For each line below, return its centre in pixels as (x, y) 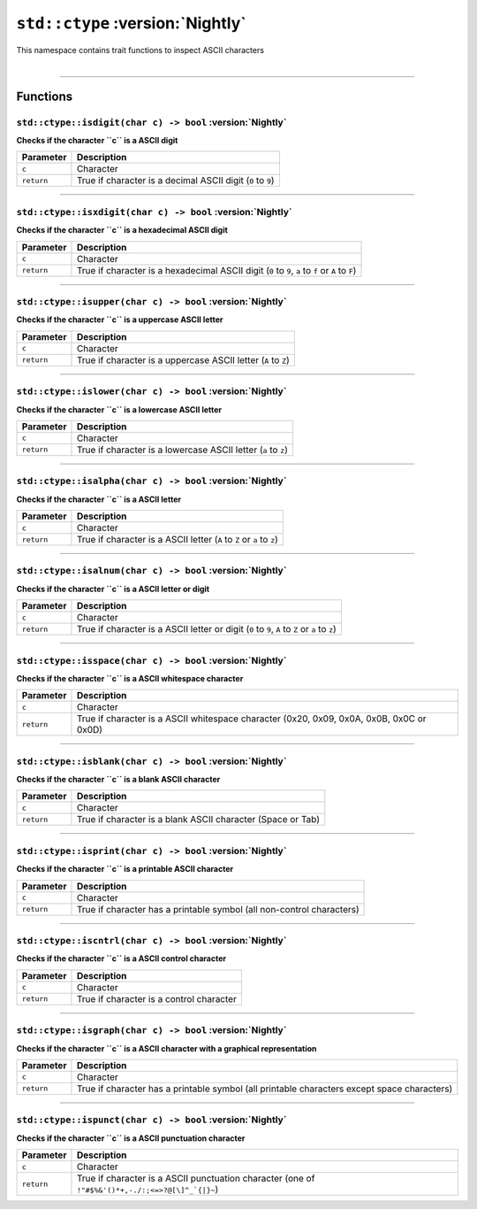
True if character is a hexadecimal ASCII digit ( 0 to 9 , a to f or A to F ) (216, 270)
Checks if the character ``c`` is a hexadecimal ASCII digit (122, 230)
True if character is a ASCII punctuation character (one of (196, 1179)
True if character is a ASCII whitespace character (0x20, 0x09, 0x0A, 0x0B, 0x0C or (252, 719)
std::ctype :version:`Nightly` (131, 23)
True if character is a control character (157, 998)
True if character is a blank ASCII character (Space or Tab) (198, 820)
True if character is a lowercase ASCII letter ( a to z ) (182, 450)
